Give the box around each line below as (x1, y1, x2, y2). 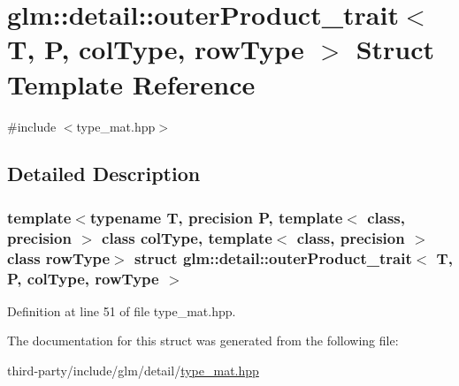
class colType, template (102, 226, 272, 248)
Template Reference (7, 65, 256, 102)
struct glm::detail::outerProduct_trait (134, 246, 412, 269)
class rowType (7, 246, 111, 269)
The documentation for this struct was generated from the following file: (7, 331, 399, 350)
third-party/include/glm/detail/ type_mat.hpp (7, 361, 259, 380)
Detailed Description (7, 160, 201, 187)
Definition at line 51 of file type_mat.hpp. (7, 301, 236, 320)
